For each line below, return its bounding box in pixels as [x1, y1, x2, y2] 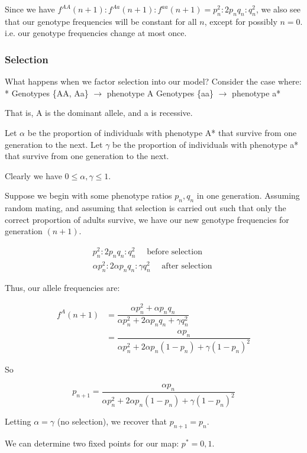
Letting [5, 415, 31, 428]
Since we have [5, 3, 55, 15]
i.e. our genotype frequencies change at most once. [5, 27, 187, 39]
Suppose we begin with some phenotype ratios [5, 189, 172, 202]
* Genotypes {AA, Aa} [5, 86, 89, 99]
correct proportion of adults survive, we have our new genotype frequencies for [5, 213, 289, 225]
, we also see [256, 3, 301, 15]
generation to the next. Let [5, 138, 103, 150]
